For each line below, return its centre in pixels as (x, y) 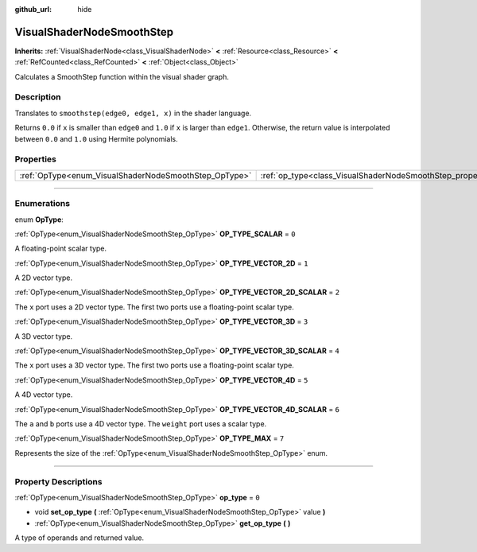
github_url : (33, 9)
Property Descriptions (58, 481)
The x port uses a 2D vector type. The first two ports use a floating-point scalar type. (154, 307)
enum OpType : (39, 220)
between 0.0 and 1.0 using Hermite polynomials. (96, 138)
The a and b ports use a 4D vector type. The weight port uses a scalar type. (141, 424)
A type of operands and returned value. (79, 538)
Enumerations (43, 204)
